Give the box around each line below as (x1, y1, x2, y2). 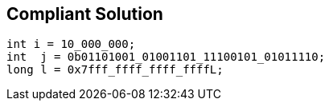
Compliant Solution (6, 4, 163, 24)
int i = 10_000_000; (6, 38, 136, 51)
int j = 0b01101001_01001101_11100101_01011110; (6, 50, 326, 64)
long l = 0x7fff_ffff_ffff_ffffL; (6, 63, 224, 77)
